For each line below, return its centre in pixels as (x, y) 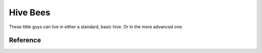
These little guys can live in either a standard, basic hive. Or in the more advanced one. (96, 27)
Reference (25, 40)
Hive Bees (30, 12)
